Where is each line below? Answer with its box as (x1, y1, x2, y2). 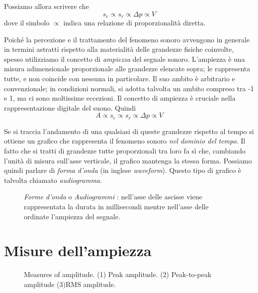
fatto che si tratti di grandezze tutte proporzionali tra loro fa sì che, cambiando (4, 146, 246, 156)
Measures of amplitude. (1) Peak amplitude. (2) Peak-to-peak (24, 269, 212, 280)
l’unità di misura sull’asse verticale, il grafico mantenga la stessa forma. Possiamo (4, 155, 252, 165)
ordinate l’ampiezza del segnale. (24, 211, 120, 221)
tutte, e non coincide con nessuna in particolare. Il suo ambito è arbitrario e (4, 73, 235, 84)
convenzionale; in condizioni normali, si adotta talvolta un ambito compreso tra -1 (4, 83, 254, 93)
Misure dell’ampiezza (4, 240, 152, 261)
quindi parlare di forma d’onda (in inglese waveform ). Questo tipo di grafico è (4, 165, 242, 175)
